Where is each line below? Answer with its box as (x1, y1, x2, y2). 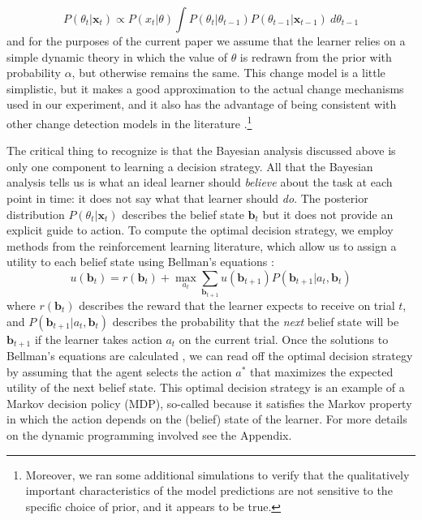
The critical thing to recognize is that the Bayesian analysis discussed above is (6, 142, 396, 159)
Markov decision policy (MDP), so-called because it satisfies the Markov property (6, 394, 412, 411)
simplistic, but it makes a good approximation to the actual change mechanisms (6, 80, 404, 97)
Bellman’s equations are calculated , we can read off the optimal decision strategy (6, 346, 413, 363)
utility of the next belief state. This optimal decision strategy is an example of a (6, 379, 405, 396)
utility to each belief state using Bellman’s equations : (6, 253, 274, 270)
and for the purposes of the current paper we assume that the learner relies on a (6, 32, 406, 49)
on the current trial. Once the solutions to (179, 330, 389, 347)
